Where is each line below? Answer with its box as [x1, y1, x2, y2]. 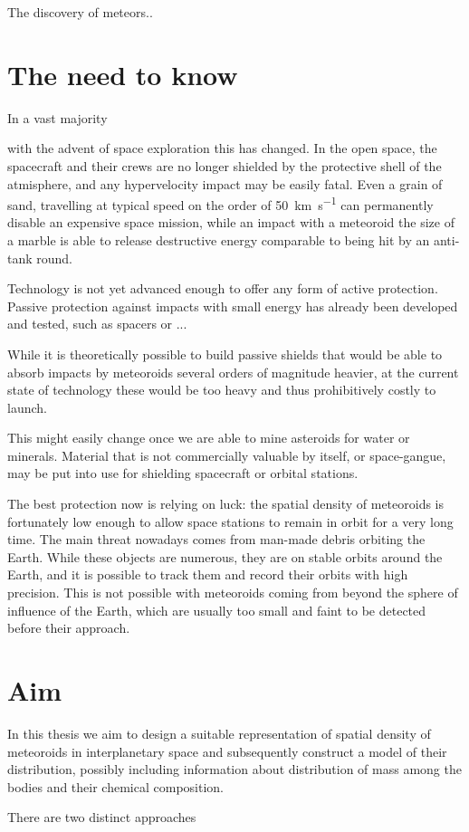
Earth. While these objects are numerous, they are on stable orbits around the [7, 547, 443, 566]
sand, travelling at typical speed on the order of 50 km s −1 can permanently [7, 193, 434, 214]
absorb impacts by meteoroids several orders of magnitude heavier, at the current [7, 362, 459, 381]
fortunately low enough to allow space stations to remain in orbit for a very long [7, 512, 454, 531]
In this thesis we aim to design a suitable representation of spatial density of [7, 723, 431, 742]
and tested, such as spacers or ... [7, 314, 187, 333]
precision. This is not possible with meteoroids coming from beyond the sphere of [7, 583, 458, 602]
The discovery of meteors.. [7, 3, 153, 21]
